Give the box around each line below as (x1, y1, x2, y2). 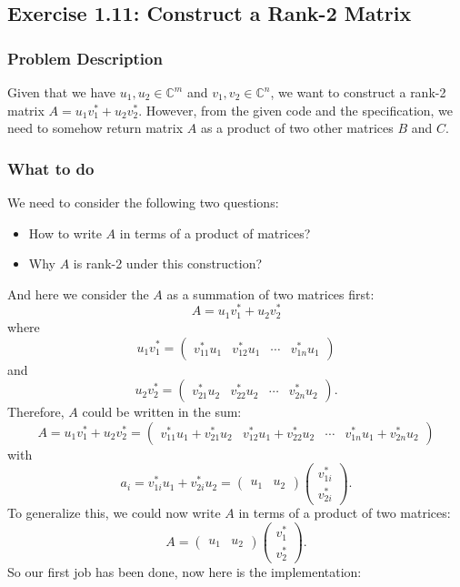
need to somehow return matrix (7, 118, 184, 137)
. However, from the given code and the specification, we (138, 100, 454, 119)
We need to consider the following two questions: (7, 193, 279, 211)
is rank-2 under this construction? (73, 254, 263, 273)
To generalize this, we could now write (7, 503, 221, 522)
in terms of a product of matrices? (119, 223, 311, 242)
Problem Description (7, 46, 163, 69)
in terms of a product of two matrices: (238, 503, 451, 522)
